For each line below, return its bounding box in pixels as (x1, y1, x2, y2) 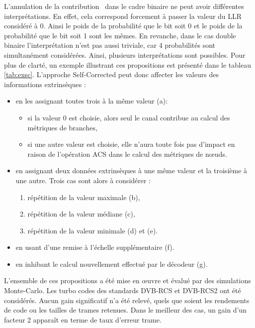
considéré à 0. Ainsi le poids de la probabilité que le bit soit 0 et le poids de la (4, 20, 243, 31)
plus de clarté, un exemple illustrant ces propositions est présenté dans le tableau (4, 59, 251, 70)
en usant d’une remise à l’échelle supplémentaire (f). (15, 242, 174, 252)
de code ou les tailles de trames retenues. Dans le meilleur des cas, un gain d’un (4, 305, 247, 315)
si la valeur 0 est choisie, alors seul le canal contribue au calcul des (27, 112, 230, 122)
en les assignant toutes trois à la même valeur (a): (15, 96, 168, 106)
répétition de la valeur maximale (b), (27, 192, 140, 202)
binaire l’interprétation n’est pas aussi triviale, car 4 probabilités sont (4, 40, 216, 50)
